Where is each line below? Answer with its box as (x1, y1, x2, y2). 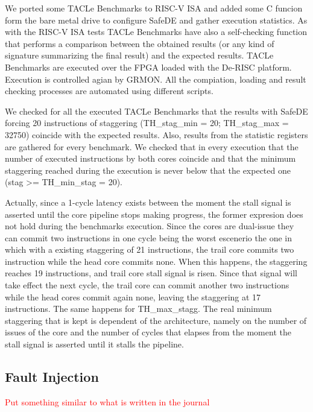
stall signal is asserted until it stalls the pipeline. (5, 338, 184, 350)
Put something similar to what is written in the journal (5, 395, 210, 408)
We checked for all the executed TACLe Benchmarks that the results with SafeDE (5, 104, 308, 117)
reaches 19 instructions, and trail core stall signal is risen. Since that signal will (5, 267, 297, 279)
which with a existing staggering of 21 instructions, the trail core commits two (5, 243, 294, 256)
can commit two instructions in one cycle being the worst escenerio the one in (5, 231, 292, 244)
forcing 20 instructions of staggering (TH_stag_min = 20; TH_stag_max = (5, 116, 289, 129)
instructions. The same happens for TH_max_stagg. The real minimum (5, 302, 272, 315)
